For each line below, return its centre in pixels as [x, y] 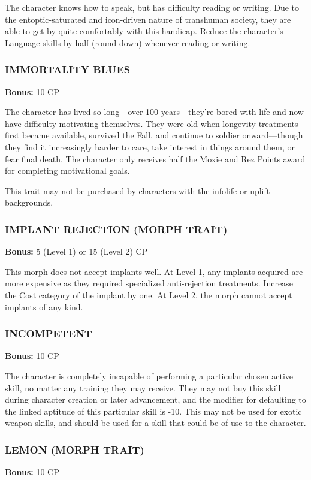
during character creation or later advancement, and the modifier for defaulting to [155, 399]
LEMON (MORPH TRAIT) [75, 449]
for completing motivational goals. [67, 170]
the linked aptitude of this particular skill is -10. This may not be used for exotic [153, 411]
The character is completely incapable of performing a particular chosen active [149, 375]
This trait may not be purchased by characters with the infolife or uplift [138, 190]
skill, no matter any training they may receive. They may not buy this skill [143, 387]
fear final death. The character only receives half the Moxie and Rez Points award [155, 159]
